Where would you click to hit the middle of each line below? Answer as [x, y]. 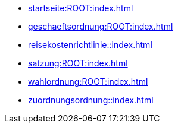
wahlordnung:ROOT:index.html [88, 81]
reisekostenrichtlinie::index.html [90, 45]
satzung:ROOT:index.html [78, 63]
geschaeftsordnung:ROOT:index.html [101, 26]
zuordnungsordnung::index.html [91, 100]
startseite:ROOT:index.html [81, 8]
